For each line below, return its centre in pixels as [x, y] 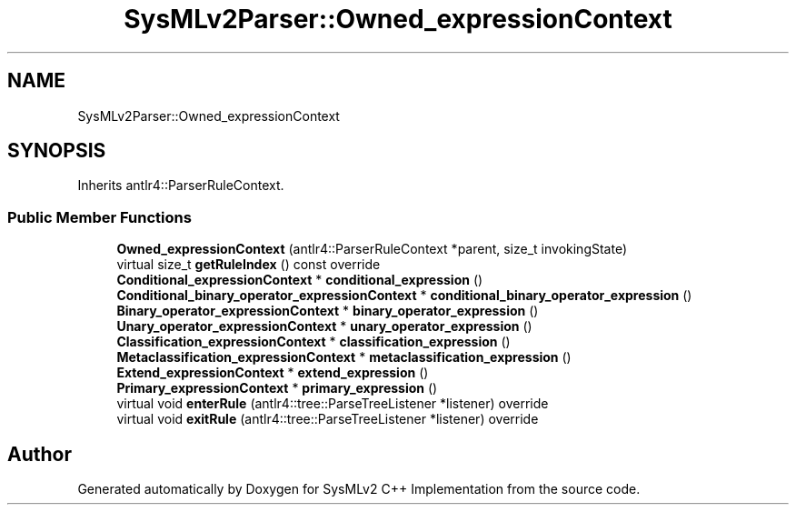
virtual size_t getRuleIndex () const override [249, 265]
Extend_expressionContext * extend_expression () [273, 373]
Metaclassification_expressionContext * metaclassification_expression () [344, 357]
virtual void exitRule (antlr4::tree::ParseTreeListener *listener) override [328, 419]
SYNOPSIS [57, 151]
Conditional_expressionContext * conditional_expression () [300, 280]
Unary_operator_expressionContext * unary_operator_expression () [324, 326]
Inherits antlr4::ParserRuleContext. [181, 186]
